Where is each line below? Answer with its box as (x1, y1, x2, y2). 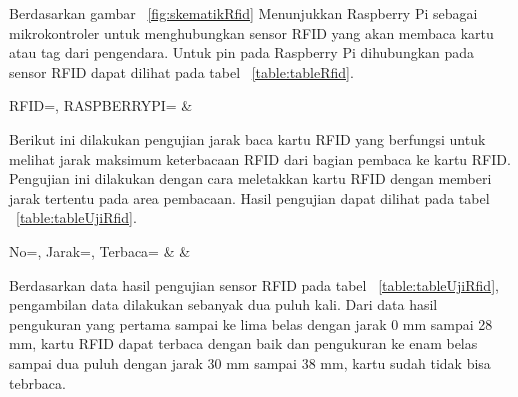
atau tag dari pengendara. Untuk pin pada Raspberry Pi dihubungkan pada (9, 42, 475, 63)
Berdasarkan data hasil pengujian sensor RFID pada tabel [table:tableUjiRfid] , (9, 274, 499, 295)
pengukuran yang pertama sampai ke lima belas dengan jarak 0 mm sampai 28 (9, 313, 493, 334)
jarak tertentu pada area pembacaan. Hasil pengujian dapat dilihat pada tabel (9, 187, 490, 208)
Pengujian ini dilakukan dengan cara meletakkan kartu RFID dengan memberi (9, 168, 492, 189)
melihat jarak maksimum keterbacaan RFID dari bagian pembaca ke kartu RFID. (9, 148, 511, 169)
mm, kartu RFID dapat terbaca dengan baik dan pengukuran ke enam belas (9, 333, 478, 354)
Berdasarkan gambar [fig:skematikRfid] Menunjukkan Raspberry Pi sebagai (9, 3, 478, 23)
